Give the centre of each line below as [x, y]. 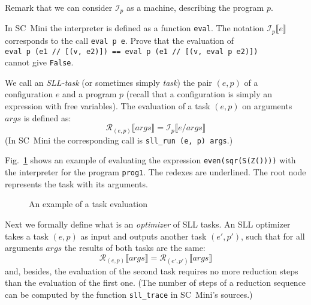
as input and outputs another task [144, 236]
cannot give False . [39, 62]
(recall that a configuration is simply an [199, 94]
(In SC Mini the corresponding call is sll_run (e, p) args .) [119, 140]
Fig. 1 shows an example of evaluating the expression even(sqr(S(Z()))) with [150, 160]
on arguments [267, 106]
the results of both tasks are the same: [135, 248]
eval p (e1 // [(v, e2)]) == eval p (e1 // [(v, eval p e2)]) [132, 51]
